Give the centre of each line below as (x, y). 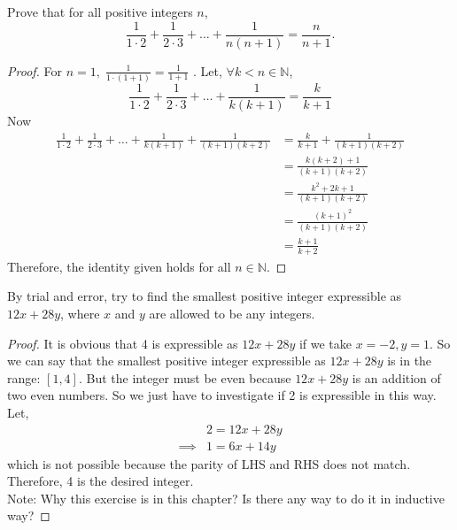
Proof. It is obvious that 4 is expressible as (123, 343)
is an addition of (396, 377)
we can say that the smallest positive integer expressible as (167, 361)
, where (80, 313)
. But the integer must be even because (185, 377)
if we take (325, 343)
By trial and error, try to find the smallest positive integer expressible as (205, 296)
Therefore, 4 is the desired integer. (101, 481)
